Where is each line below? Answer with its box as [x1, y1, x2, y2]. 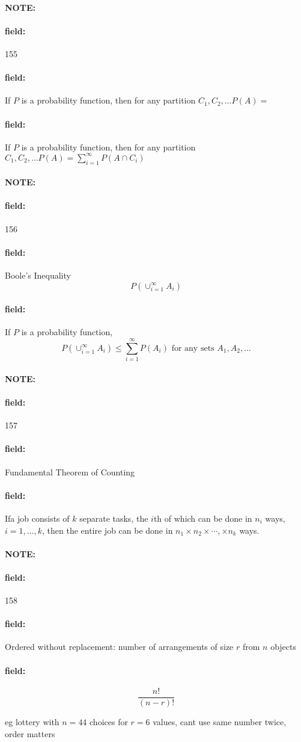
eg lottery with [5, 715, 59, 728]
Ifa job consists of [5, 512, 70, 524]
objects [270, 640, 297, 653]
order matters [5, 727, 55, 740]
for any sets [171, 344, 214, 353]
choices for [90, 715, 128, 728]
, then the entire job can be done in [41, 524, 173, 536]
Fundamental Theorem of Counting [5, 465, 135, 478]
